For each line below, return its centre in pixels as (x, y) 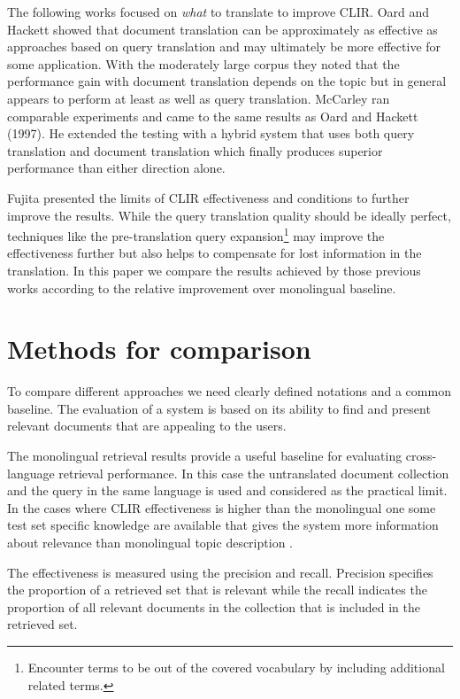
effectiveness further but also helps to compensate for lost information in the (215, 253)
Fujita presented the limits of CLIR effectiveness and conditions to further (208, 197)
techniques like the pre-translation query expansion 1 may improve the (196, 234)
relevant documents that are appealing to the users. (147, 426)
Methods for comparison (159, 349)
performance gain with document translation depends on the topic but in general (227, 81)
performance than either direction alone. (116, 168)
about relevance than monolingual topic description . (150, 543)
